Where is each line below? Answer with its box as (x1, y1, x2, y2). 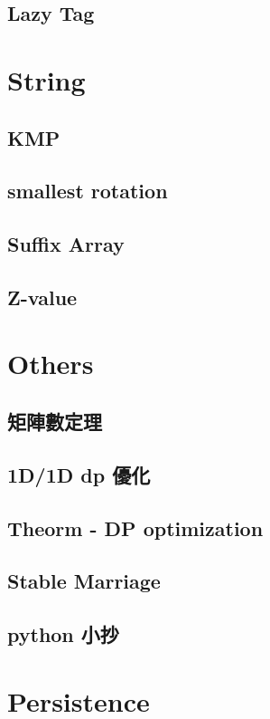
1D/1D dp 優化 (7, 460, 151, 488)
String (7, 61, 86, 98)
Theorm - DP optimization (7, 513, 264, 542)
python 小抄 (7, 620, 119, 648)
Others (7, 345, 94, 382)
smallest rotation (7, 177, 168, 205)
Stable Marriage (7, 567, 161, 595)
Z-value (7, 283, 78, 311)
